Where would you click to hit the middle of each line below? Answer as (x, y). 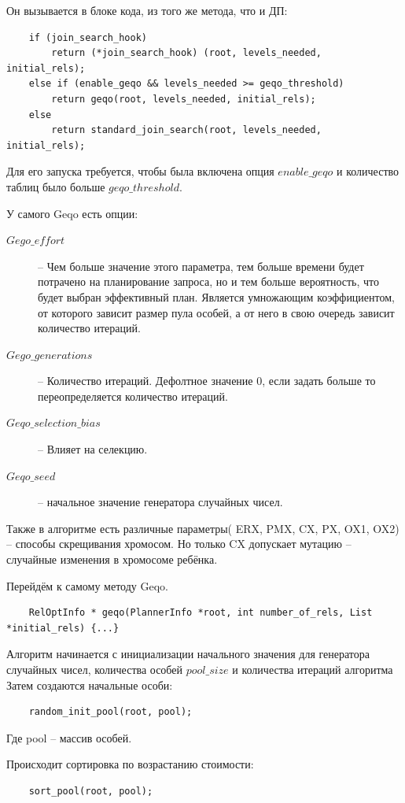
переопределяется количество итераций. (133, 396)
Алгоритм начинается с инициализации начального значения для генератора (188, 654)
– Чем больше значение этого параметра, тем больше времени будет (201, 266)
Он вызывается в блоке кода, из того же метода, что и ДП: (147, 10)
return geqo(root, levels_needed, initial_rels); (184, 99)
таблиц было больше (56, 186)
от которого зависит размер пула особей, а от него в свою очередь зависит (216, 312)
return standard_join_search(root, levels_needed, (186, 130)
